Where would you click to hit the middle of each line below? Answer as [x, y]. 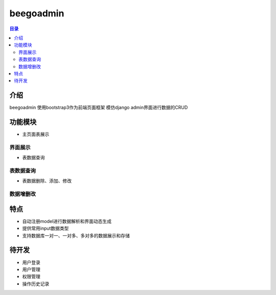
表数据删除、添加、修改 [47, 181]
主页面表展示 [36, 134]
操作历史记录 [36, 284]
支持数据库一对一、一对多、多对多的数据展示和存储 [76, 235]
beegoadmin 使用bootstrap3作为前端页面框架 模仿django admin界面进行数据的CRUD [99, 108]
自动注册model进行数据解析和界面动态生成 [67, 221]
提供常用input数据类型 [45, 228]
